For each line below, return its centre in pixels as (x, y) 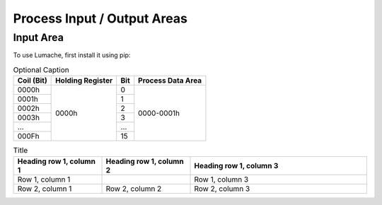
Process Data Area (170, 81)
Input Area (38, 37)
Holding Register (84, 81)
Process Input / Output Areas (100, 18)
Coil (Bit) (32, 81)
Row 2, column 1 (45, 189)
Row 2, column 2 (134, 189)
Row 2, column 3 (222, 189)
